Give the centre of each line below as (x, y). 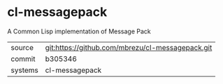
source (22, 47)
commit (23, 58)
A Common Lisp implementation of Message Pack (79, 31)
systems (24, 70)
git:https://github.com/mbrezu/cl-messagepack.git (129, 47)
